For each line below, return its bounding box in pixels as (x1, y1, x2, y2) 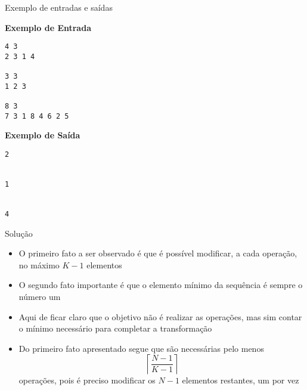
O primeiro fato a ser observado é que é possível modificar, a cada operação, (18, 247, 297, 259)
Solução (5, 227, 33, 239)
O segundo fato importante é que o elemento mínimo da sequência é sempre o (18, 278, 303, 291)
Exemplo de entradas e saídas (5, 1, 113, 13)
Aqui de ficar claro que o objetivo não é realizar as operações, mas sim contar (18, 310, 302, 323)
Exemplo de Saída (5, 129, 80, 141)
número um (18, 290, 61, 302)
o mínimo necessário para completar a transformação (18, 322, 212, 335)
